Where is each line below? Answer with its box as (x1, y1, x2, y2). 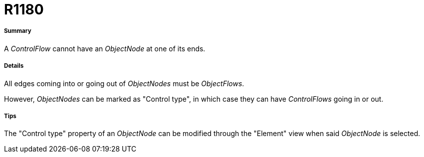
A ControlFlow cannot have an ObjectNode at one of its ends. (4, 44, 206, 53)
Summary (4, 27, 31, 35)
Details (4, 62, 24, 70)
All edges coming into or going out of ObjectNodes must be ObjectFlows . (4, 79, 244, 88)
